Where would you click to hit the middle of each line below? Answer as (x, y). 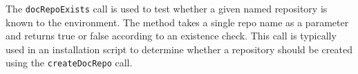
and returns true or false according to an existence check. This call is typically (171, 36)
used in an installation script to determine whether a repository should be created (179, 49)
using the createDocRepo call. (69, 63)
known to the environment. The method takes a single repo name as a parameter (177, 22)
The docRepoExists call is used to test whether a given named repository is (167, 8)
